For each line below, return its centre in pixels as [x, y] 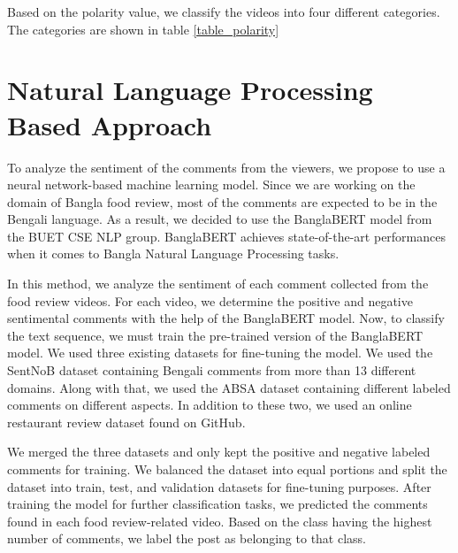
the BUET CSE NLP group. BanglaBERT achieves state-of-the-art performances [227, 236]
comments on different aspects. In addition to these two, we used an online [210, 405]
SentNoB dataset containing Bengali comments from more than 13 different [212, 370]
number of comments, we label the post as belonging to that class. [187, 538]
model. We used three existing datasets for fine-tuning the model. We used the [220, 353]
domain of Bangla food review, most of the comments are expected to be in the [222, 201]
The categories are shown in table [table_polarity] [143, 29]
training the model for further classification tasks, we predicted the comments [218, 504]
